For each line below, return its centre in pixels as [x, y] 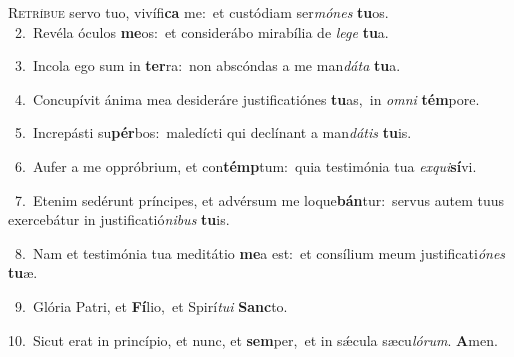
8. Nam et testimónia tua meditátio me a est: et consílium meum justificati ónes [260, 252]
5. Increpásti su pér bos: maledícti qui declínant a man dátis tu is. [213, 132]
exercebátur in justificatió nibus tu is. [119, 219]
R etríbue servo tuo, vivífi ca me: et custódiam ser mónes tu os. [198, 12]
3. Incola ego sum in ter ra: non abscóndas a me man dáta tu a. [207, 65]
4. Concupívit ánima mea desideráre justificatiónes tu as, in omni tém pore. [247, 98]
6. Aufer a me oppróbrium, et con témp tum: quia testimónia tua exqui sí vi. [245, 165]
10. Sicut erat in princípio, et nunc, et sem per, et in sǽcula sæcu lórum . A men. [253, 339]
